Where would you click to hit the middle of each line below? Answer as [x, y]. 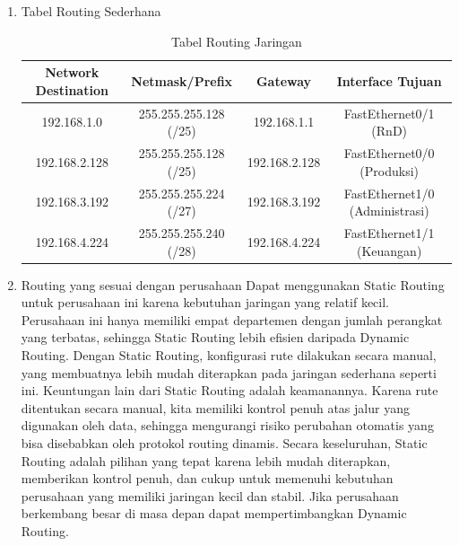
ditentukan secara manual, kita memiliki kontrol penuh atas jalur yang [215, 407]
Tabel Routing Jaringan [236, 41]
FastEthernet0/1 [389, 113]
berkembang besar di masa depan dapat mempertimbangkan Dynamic [214, 513]
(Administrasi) [389, 211]
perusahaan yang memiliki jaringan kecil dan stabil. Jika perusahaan [210, 495]
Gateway [284, 80]
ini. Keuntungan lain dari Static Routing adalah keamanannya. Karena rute [229, 390]
